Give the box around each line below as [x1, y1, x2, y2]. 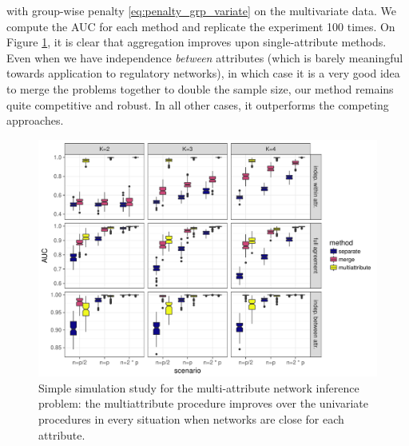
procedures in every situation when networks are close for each [38, 411, 344, 427]
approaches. [6, 112, 64, 129]
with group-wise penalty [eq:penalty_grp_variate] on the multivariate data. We [6, 2, 396, 18]
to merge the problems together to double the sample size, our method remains [6, 80, 394, 97]
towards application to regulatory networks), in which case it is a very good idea [6, 65, 400, 82]
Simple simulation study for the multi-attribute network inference [38, 379, 359, 396]
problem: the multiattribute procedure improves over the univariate [38, 395, 368, 412]
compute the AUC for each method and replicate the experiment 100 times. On [6, 18, 395, 34]
